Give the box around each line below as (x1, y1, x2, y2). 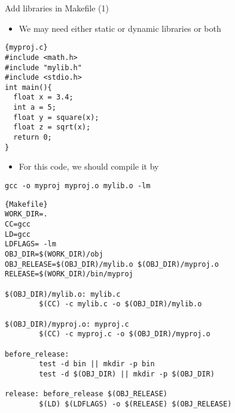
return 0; (13, 133, 52, 142)
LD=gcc (5, 230, 30, 239)
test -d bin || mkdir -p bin (39, 360, 155, 369)
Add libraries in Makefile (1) (5, 2, 109, 14)
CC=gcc (5, 219, 30, 228)
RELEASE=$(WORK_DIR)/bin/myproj (5, 270, 133, 279)
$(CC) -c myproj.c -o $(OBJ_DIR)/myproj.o (39, 330, 210, 339)
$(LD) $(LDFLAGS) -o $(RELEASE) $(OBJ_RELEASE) (39, 399, 232, 408)
